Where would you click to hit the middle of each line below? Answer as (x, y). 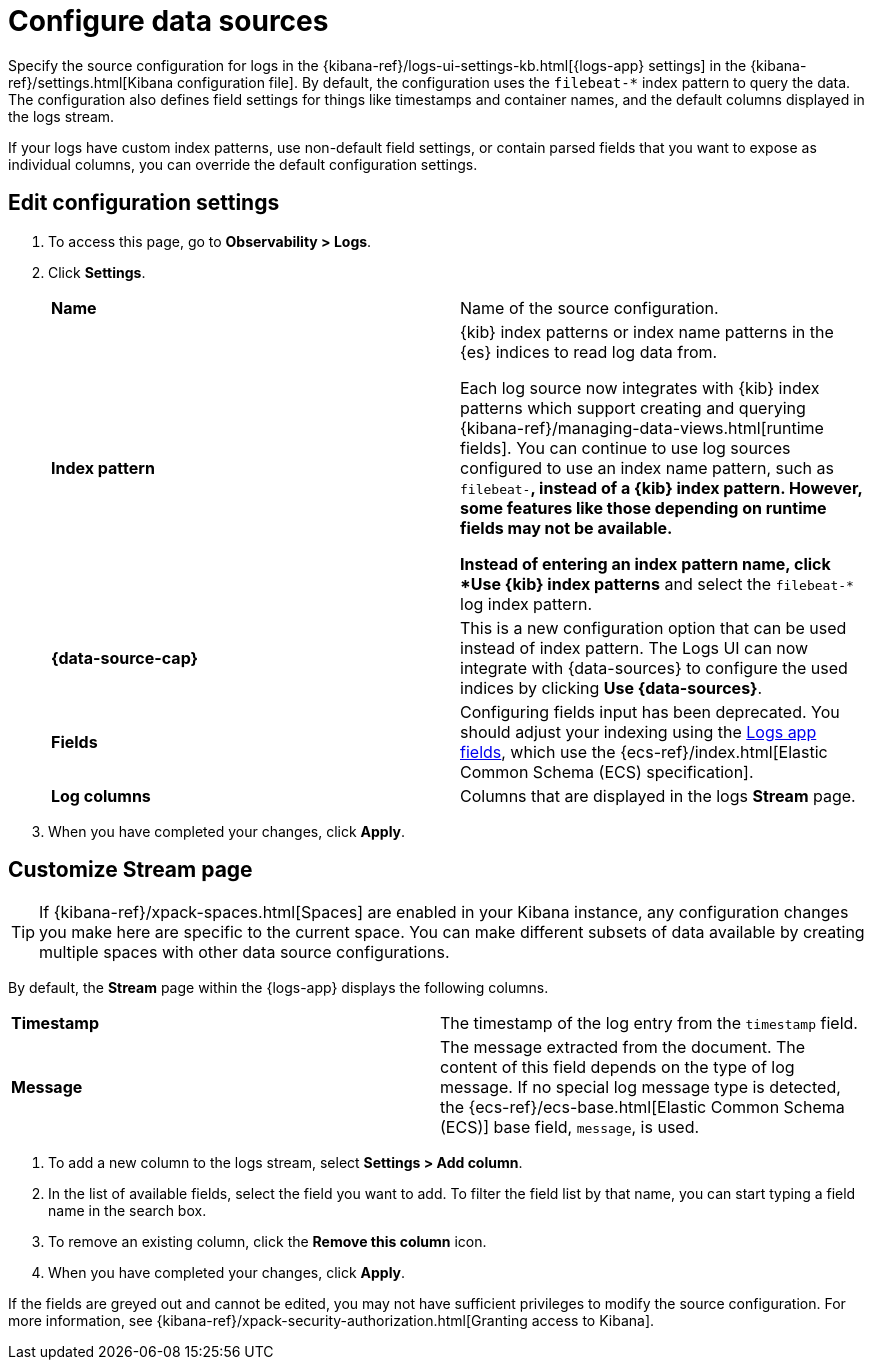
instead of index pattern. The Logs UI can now (634, 647)
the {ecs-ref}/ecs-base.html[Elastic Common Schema (642, 1107)
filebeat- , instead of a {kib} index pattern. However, (661, 487)
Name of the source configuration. (589, 307)
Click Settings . (97, 272)
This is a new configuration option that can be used (653, 627)
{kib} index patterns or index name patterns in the (647, 331)
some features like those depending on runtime (643, 507)
